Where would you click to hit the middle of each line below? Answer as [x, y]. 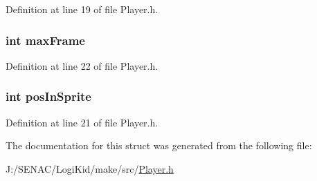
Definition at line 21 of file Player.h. [82, 122]
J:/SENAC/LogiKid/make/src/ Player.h [90, 168]
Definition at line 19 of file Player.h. [82, 9]
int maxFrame [45, 40]
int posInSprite [48, 96]
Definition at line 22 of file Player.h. [82, 65]
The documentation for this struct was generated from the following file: [159, 145]
